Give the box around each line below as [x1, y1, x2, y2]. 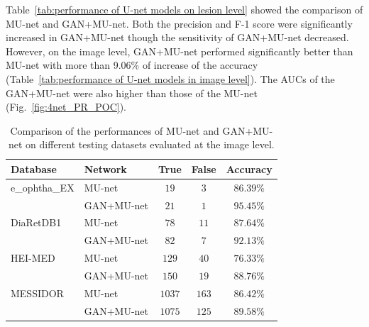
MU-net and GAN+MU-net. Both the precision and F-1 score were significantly [6, 16, 353, 31]
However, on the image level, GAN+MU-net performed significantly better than [6, 43, 353, 58]
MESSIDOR [11, 285, 64, 300]
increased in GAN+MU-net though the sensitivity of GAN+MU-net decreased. [6, 30, 349, 45]
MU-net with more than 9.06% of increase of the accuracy [6, 57, 258, 72]
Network [84, 161, 127, 176]
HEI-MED [11, 250, 55, 265]
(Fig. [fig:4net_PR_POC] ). [6, 99, 126, 114]
